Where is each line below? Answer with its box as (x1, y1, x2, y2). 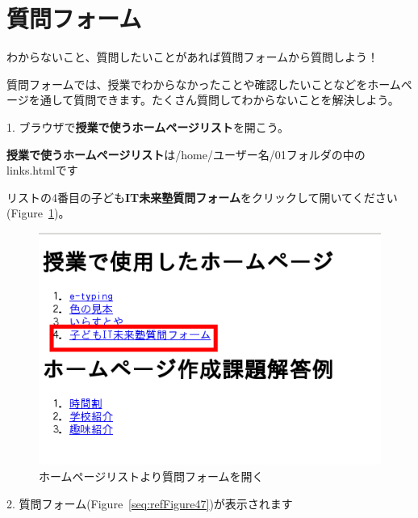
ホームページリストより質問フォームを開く (39, 468, 264, 485)
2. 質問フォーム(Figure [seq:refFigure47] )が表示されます (6, 495, 293, 512)
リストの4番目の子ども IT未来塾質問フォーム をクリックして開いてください (6, 188, 398, 205)
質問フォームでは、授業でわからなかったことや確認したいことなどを (6, 75, 368, 92)
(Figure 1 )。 (6, 204, 70, 221)
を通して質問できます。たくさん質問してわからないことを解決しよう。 (28, 91, 399, 108)
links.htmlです (6, 162, 78, 179)
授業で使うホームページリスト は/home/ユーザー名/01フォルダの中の (6, 145, 366, 162)
